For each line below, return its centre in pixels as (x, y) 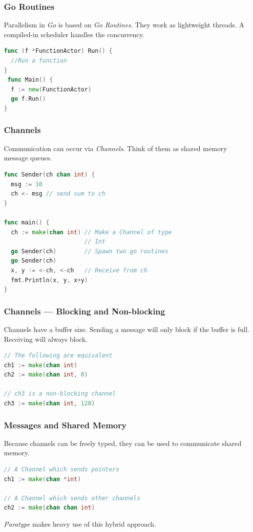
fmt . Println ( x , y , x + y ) (49, 280)
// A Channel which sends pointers (62, 470)
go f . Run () (28, 99)
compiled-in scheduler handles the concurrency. (74, 34)
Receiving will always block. (46, 339)
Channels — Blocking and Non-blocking (84, 311)
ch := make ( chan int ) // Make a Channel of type (91, 232)
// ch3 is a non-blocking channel (60, 394)
